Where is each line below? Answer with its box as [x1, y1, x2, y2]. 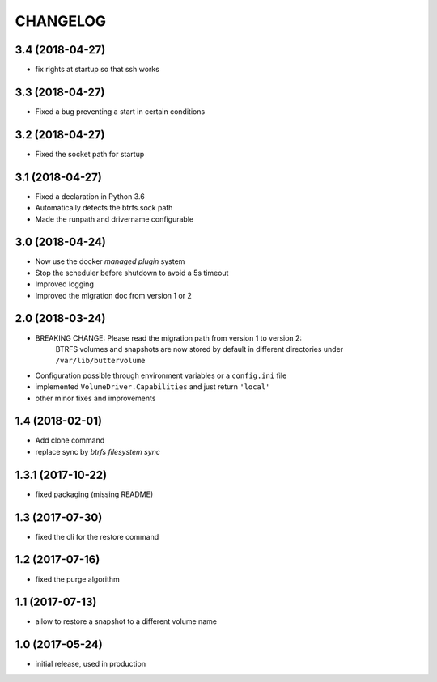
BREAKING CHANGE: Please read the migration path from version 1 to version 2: [35, 333, 303, 343]
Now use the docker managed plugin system [35, 256, 185, 266]
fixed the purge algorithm [35, 574, 121, 584]
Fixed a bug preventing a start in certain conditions [35, 106, 206, 116]
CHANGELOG [15, 12, 107, 30]
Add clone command [35, 435, 105, 445]
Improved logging [35, 279, 95, 289]
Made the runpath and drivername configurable [35, 214, 194, 224]
